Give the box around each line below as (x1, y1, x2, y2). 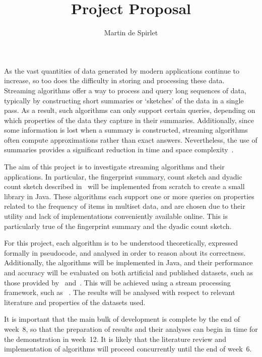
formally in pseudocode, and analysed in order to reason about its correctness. (4, 247, 246, 258)
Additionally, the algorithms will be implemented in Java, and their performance (4, 257, 253, 268)
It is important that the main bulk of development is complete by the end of (4, 314, 240, 324)
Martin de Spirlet (104, 27, 158, 38)
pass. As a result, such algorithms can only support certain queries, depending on (4, 105, 255, 115)
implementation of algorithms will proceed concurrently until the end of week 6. (4, 343, 252, 354)
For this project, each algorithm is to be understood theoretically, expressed (4, 237, 238, 248)
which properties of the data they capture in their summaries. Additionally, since (4, 114, 254, 125)
